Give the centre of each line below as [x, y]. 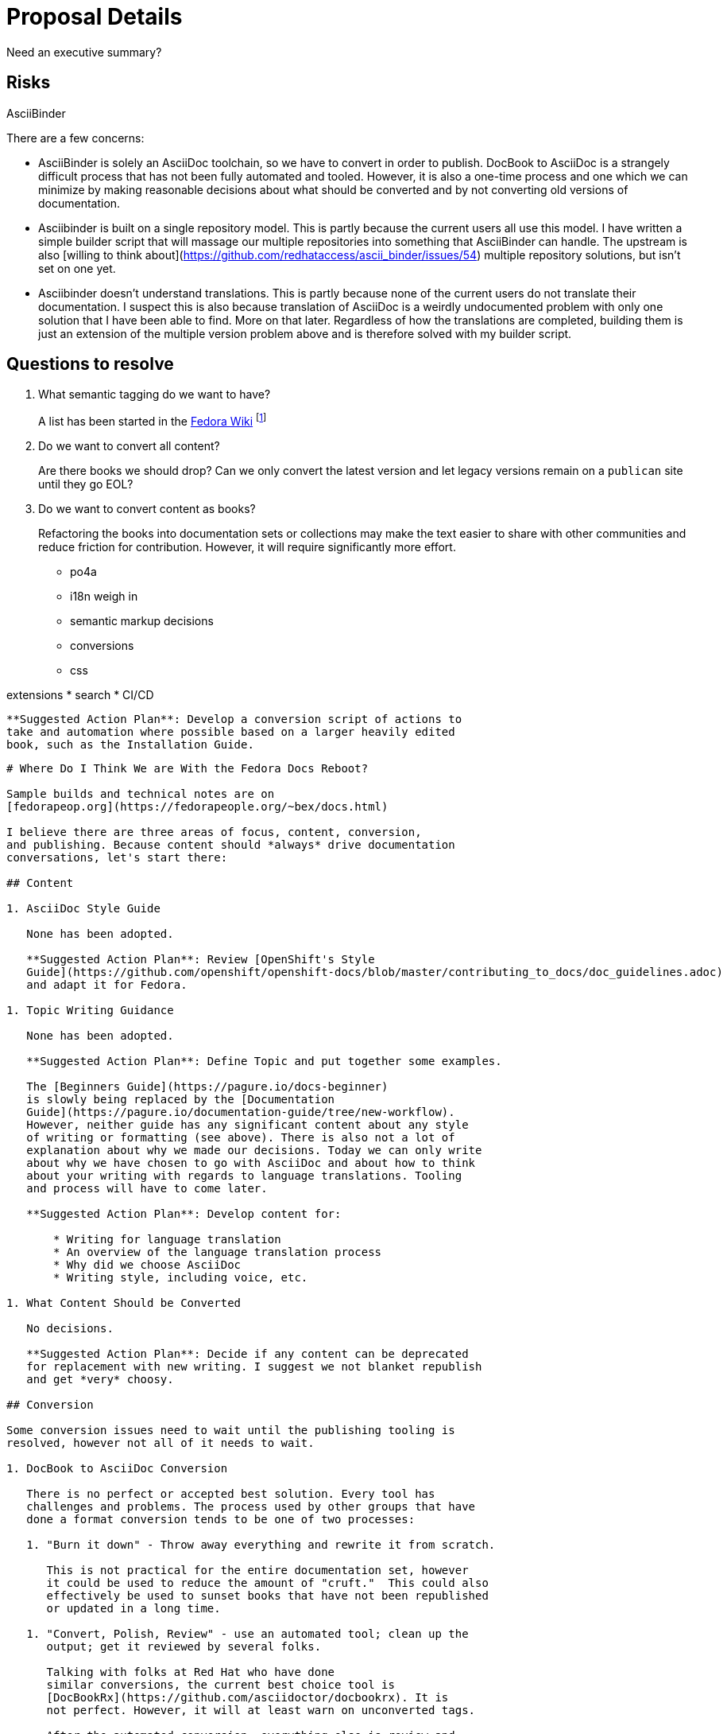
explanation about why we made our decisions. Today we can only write [254, 1151]
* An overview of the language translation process [218, 1252]
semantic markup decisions [142, 621]
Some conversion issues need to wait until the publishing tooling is [231, 1431]
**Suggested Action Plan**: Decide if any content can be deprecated [247, 1354]
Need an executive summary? [84, 52]
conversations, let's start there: [117, 858]
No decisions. [70, 1329]
